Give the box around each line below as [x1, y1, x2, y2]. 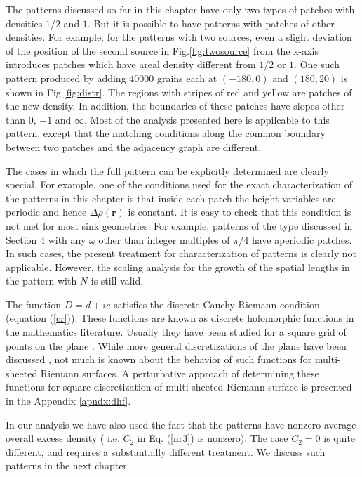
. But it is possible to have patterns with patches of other [87, 15, 335, 30]
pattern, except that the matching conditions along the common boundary [6, 126, 326, 141]
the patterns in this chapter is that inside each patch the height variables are [6, 190, 336, 205]
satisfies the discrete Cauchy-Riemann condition [114, 296, 320, 311]
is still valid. [90, 273, 144, 288]
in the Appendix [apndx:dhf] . [6, 393, 131, 408]
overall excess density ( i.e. [6, 431, 120, 445]
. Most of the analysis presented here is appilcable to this [84, 112, 330, 126]
